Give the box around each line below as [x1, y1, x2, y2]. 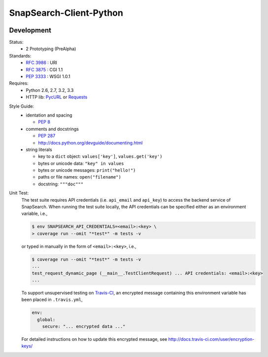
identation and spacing [26, 112, 72, 118]
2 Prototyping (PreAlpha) [26, 46, 76, 52]
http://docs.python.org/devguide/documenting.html [38, 140, 143, 146]
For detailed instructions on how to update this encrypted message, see [21, 336, 167, 342]
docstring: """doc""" [38, 181, 84, 187]
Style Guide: [9, 103, 34, 109]
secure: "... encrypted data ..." [42, 324, 126, 329]
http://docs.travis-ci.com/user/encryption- [168, 336, 255, 342]
